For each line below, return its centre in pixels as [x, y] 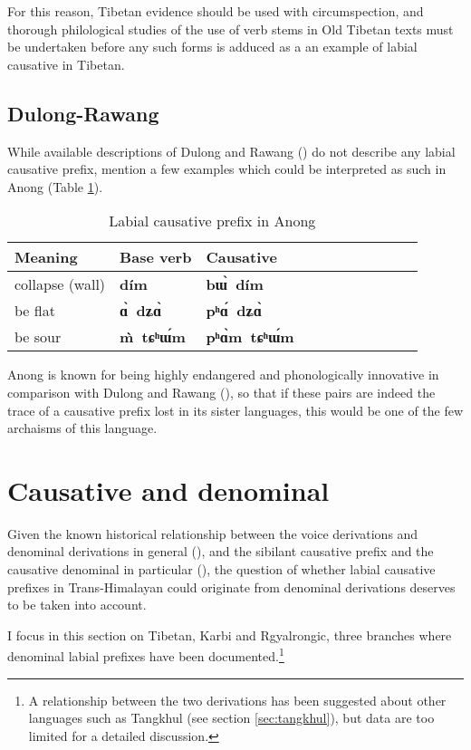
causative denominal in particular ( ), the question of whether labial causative [221, 569]
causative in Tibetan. [66, 64]
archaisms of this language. [82, 428]
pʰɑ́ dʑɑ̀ [234, 311]
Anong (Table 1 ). [55, 186]
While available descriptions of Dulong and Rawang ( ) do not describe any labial [231, 151]
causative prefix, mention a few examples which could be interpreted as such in [227, 169]
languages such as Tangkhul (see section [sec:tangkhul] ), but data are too [231, 718]
